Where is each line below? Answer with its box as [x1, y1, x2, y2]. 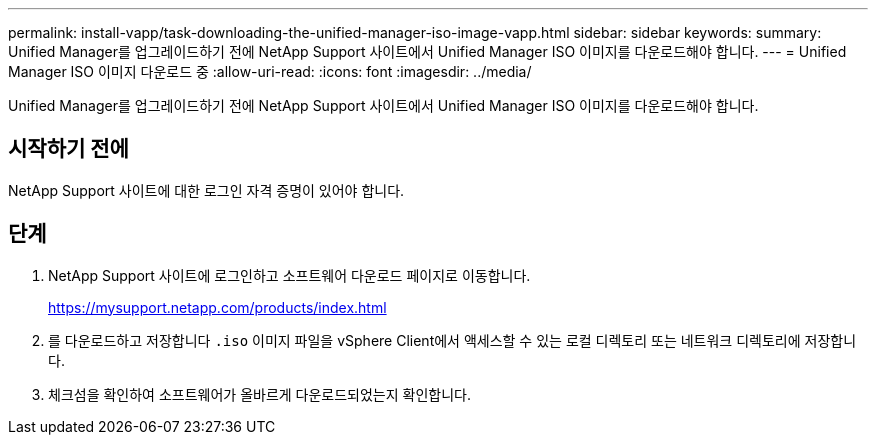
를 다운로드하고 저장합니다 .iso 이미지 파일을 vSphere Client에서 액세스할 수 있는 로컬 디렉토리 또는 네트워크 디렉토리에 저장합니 [48, 331, 857, 349]
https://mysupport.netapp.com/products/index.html [48, 298, 387, 316]
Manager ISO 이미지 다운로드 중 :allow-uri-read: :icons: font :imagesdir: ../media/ [8, 63, 532, 80]
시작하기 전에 [8, 136, 129, 162]
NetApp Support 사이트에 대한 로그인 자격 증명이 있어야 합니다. [8, 181, 405, 199]
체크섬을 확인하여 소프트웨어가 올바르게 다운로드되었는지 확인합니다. [48, 385, 471, 403]
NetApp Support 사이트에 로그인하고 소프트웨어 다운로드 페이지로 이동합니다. [48, 266, 531, 284]
